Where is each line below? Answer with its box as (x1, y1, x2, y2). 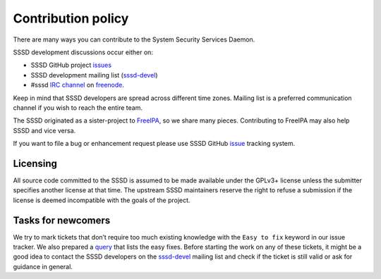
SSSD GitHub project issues (30, 61, 112, 70)
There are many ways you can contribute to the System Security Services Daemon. (13, 35, 255, 44)
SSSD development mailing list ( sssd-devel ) (30, 70, 158, 79)
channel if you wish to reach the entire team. (13, 103, 143, 112)
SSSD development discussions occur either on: (13, 48, 153, 56)
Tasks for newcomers (13, 214, 111, 226)
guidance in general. (13, 262, 73, 271)
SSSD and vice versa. (13, 126, 76, 135)
